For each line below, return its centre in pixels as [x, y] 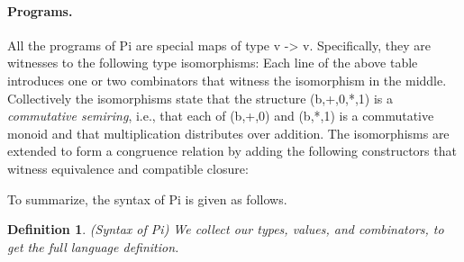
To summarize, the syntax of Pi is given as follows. [147, 199]
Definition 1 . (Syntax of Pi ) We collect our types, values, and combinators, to [226, 229]
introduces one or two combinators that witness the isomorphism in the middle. [227, 80]
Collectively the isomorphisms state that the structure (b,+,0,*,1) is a [200, 98]
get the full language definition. [93, 246]
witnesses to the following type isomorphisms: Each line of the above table [213, 63]
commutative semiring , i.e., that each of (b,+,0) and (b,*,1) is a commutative [221, 116]
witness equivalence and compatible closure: [128, 168]
